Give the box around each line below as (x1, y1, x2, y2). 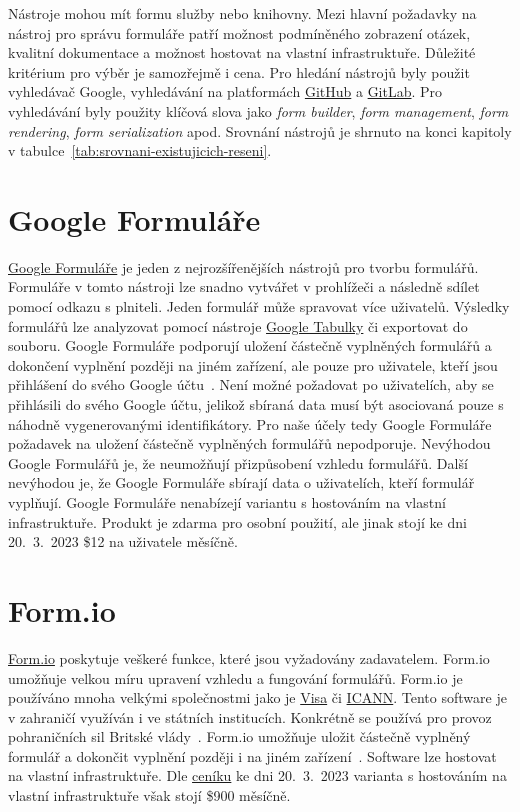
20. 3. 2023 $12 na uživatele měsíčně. (8, 531, 238, 552)
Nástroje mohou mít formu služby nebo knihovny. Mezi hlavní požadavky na (8, 3, 477, 23)
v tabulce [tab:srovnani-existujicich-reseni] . (8, 140, 272, 161)
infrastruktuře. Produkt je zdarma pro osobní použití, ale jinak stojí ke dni (8, 511, 467, 532)
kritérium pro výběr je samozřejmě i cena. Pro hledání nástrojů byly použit (8, 61, 470, 82)
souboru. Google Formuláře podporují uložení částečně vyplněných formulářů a (8, 335, 492, 356)
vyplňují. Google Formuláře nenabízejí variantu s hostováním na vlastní (8, 492, 446, 512)
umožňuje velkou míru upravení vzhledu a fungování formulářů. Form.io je (8, 667, 463, 688)
